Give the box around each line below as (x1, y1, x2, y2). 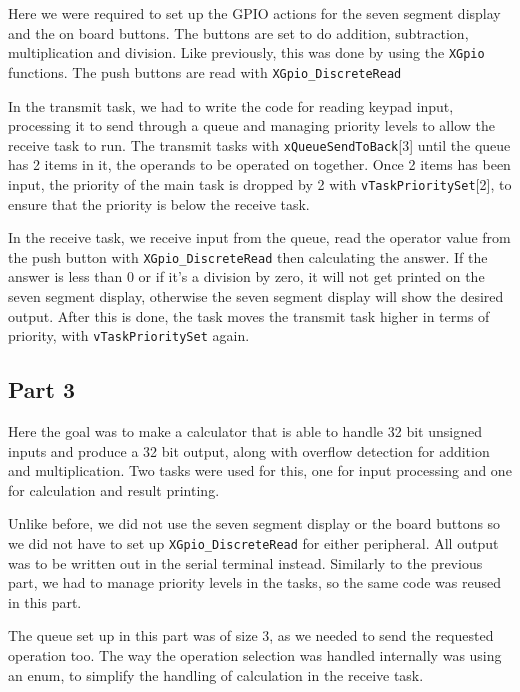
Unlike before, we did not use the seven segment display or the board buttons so (8, 513, 501, 534)
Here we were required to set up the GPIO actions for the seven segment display (8, 3, 501, 23)
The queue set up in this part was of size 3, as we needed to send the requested (8, 625, 494, 646)
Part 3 (8, 374, 76, 405)
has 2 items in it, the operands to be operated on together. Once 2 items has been (8, 154, 511, 175)
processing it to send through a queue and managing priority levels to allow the (8, 115, 495, 136)
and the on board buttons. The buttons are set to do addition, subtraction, (8, 22, 469, 43)
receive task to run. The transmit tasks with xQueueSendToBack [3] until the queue (8, 134, 511, 155)
